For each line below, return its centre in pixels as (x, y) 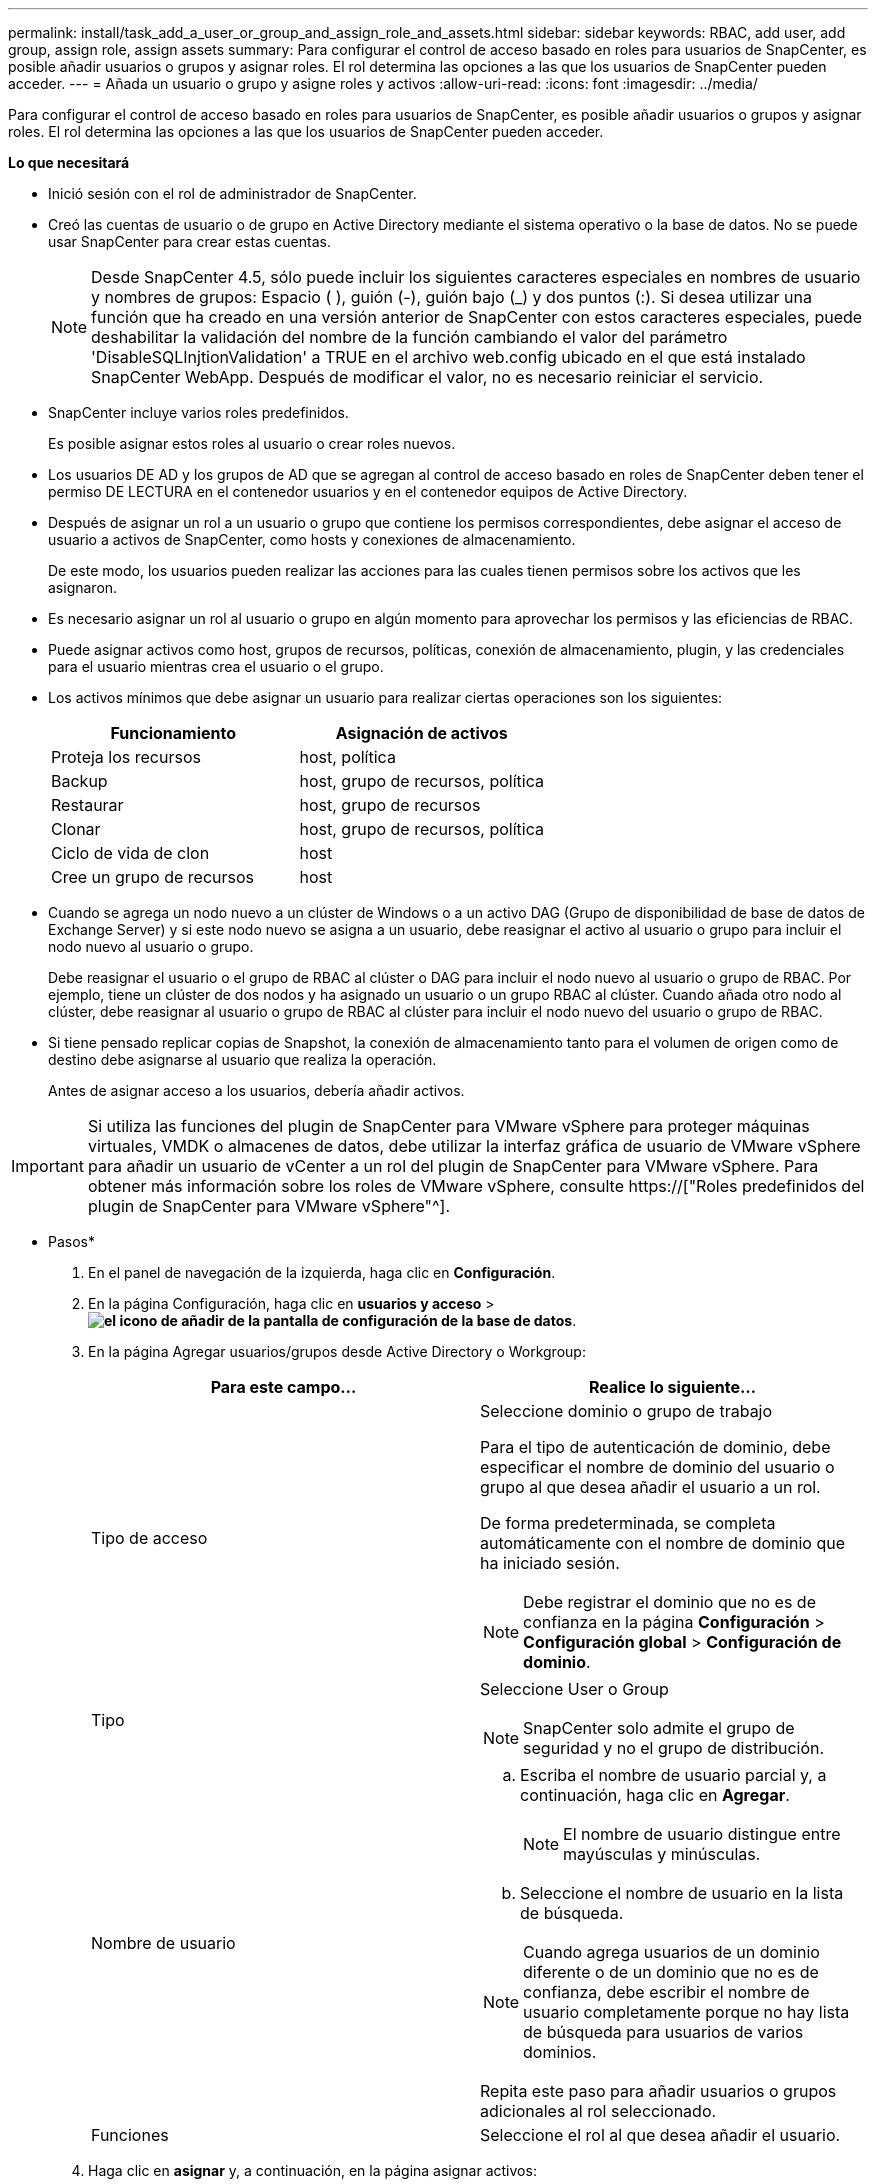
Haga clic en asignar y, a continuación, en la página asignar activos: (312, 2170)
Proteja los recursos (126, 757)
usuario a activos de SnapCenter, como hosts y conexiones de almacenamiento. (312, 539)
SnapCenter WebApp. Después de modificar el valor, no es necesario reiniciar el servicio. (427, 377)
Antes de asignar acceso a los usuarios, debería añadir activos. (256, 1090)
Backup (79, 781)
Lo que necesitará (69, 162)
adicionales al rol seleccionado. (598, 2111)
